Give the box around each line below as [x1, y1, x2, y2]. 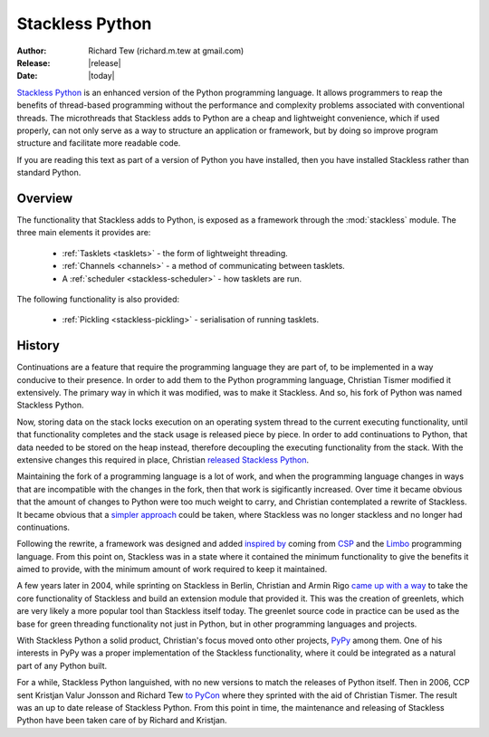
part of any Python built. [16, 660, 108, 671]
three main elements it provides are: [16, 227, 151, 238]
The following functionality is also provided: [16, 293, 180, 304]
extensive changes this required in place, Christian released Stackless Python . [16, 454, 310, 465]
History [16, 338, 61, 353]
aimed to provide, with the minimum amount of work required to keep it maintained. [16, 564, 328, 575]
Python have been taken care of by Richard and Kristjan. [16, 715, 227, 726]
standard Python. [16, 167, 81, 178]
